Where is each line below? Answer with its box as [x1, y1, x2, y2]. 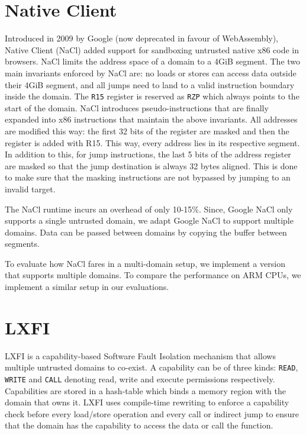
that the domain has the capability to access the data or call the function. [5, 419, 273, 431]
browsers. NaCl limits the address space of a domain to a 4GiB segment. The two [5, 55, 301, 67]
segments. [5, 237, 40, 250]
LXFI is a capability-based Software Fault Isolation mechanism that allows [5, 349, 276, 362]
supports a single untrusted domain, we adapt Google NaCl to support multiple [5, 214, 294, 227]
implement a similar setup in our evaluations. [5, 281, 169, 293]
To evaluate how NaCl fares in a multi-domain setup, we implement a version [5, 257, 285, 269]
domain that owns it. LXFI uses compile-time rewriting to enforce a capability [5, 396, 289, 408]
